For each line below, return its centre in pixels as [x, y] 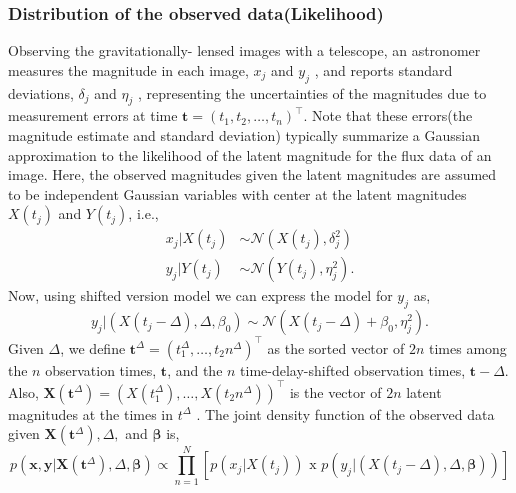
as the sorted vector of [336, 347]
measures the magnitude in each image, [128, 69]
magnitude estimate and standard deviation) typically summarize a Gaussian [244, 135]
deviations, [41, 92]
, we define [93, 347]
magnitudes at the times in [91, 413]
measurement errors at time [93, 115]
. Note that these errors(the [388, 115]
